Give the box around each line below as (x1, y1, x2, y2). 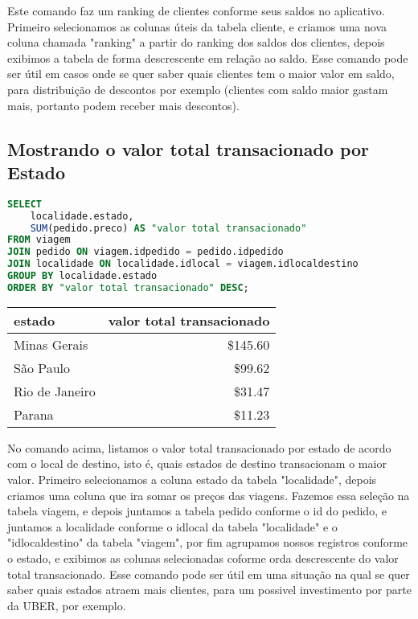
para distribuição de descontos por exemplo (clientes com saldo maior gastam (7, 80, 388, 97)
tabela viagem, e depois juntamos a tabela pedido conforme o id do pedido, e (7, 502, 387, 519)
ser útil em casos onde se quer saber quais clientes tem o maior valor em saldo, (7, 65, 395, 82)
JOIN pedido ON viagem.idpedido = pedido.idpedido (7, 246, 284, 258)
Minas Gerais (14, 334, 88, 354)
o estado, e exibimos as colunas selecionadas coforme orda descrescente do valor (7, 549, 399, 566)
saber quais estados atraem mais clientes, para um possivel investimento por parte (7, 581, 412, 598)
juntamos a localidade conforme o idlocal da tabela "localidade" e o (7, 518, 338, 535)
